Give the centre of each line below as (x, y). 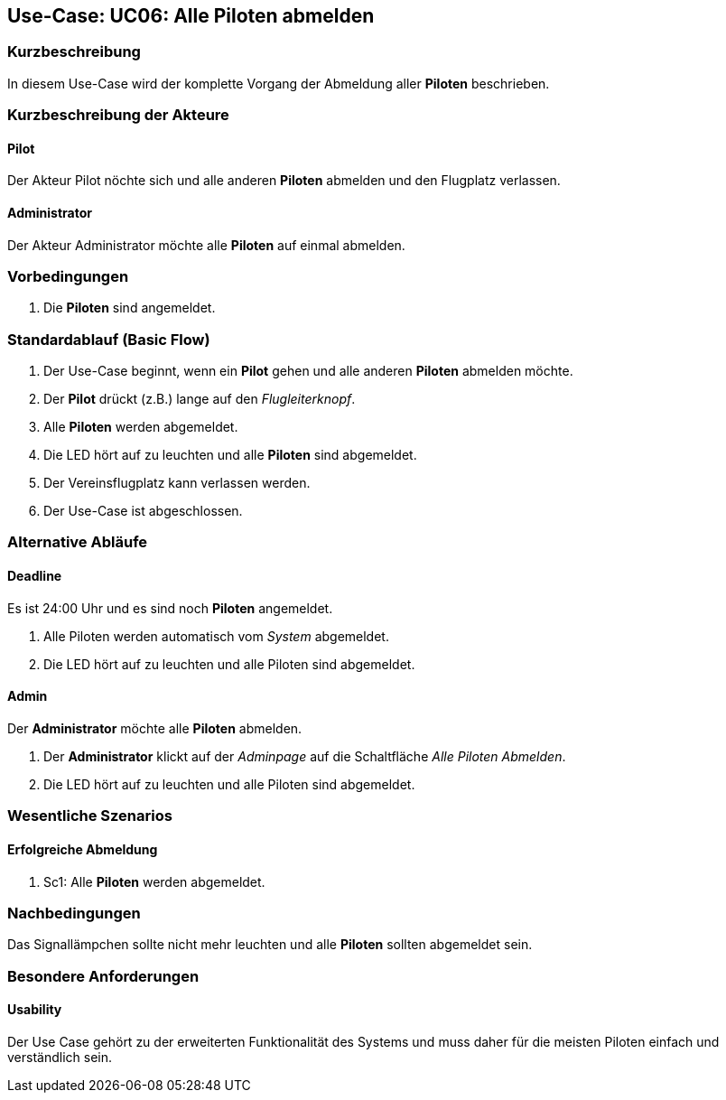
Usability (35, 1010)
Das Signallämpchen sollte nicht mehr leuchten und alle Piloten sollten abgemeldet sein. (270, 945)
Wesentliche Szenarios (90, 816)
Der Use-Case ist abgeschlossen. (143, 511)
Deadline (35, 576)
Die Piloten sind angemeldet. (130, 308)
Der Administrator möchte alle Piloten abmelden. (155, 728)
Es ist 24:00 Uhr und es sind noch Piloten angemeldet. (170, 608)
